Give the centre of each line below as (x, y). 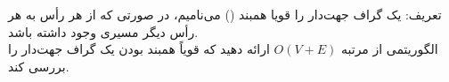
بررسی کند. (39, 66)
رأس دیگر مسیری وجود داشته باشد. (103, 31)
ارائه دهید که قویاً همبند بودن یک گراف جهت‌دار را (139, 49)
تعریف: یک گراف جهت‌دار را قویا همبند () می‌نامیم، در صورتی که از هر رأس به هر (225, 14)
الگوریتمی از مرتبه (390, 49)
